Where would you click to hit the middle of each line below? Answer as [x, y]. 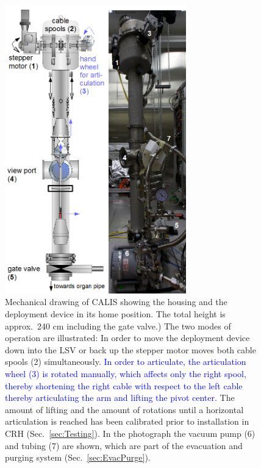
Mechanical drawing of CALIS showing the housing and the [116, 302]
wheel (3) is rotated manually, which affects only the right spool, [126, 373]
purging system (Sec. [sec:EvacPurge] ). [78, 457]
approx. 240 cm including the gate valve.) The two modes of [118, 326]
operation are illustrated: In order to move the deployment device [127, 338]
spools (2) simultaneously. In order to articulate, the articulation [126, 362]
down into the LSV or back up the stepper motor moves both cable [130, 349]
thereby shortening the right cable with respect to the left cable [124, 385]
